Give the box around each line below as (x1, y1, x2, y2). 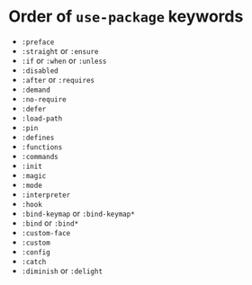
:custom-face (21, 228, 71, 237)
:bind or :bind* (21, 218, 79, 228)
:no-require (21, 94, 67, 104)
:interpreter (21, 191, 71, 200)
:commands (21, 152, 59, 161)
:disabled (21, 66, 59, 76)
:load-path (21, 114, 63, 123)
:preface (21, 38, 55, 47)
